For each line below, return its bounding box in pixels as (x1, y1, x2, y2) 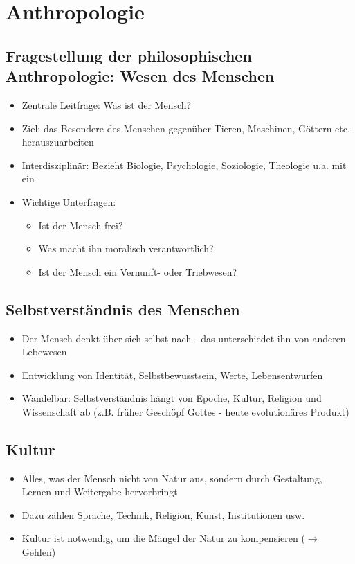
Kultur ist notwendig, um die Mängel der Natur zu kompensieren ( (21, 531, 305, 545)
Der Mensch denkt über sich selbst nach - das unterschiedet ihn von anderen (21, 331, 346, 345)
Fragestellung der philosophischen (6, 44, 252, 66)
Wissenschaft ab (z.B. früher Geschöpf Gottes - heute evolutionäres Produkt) (21, 404, 349, 418)
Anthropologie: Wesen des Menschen (6, 65, 275, 87)
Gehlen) (21, 545, 56, 559)
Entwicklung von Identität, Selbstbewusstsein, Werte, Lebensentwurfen (21, 367, 323, 382)
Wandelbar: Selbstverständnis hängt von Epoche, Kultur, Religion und (21, 391, 322, 405)
